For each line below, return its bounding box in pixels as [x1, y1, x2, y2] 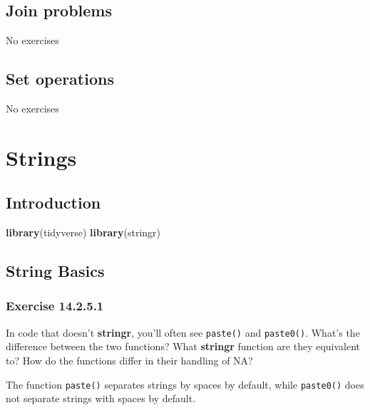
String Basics [6, 260, 105, 282]
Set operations [6, 68, 114, 90]
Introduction [6, 191, 101, 214]
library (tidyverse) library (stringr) [6, 225, 160, 240]
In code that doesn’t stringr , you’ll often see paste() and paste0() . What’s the [6, 325, 360, 340]
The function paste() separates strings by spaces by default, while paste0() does [6, 377, 364, 391]
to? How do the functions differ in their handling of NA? [6, 353, 253, 368]
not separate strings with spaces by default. [6, 391, 196, 406]
